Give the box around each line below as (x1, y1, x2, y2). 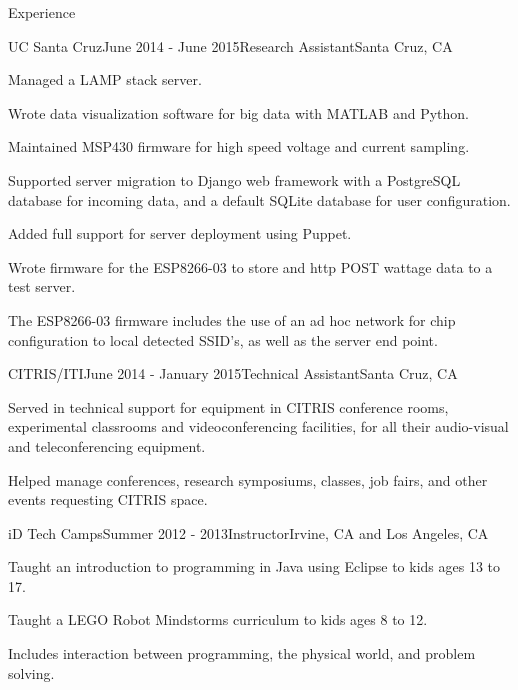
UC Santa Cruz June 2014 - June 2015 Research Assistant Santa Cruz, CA (8, 35, 453, 56)
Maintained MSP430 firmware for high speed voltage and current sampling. (8, 136, 470, 157)
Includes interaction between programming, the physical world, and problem (8, 643, 476, 664)
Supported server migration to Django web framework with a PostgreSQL (8, 169, 461, 190)
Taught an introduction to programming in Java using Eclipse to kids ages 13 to (8, 556, 500, 577)
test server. (8, 276, 76, 297)
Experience (8, 2, 76, 22)
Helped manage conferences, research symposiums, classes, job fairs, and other (8, 469, 488, 490)
